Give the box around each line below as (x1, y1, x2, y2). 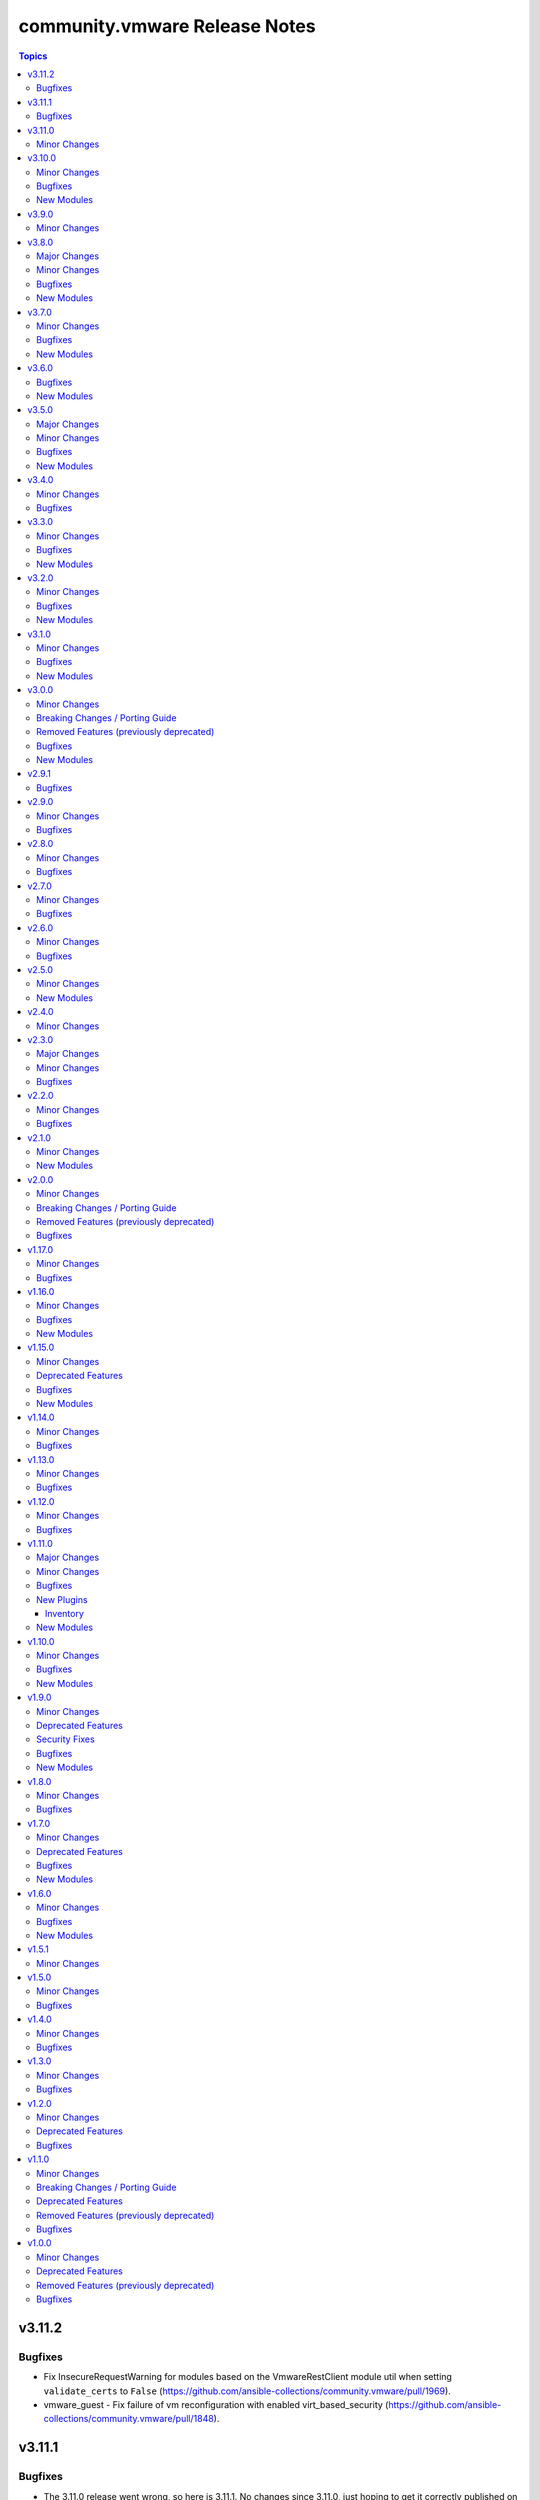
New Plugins (36, 1593, 89, 1605)
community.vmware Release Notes (18, 15, 316, 37)
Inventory (45, 1607, 85, 1619)
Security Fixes (36, 1733, 95, 1745)
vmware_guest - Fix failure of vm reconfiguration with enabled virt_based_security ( (43, 2398, 389, 2410)
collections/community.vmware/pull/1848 (43, 2413, 214, 2425)
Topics (18, 50, 48, 62)
